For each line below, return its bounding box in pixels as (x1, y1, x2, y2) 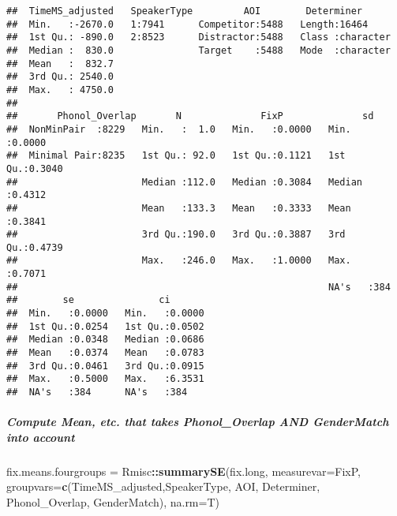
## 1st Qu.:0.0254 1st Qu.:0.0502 (6, 320, 204, 332)
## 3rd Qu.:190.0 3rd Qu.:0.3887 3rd (6, 229, 346, 241)
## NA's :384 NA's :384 (6, 387, 188, 398)
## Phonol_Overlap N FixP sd (6, 110, 374, 122)
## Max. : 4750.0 (6, 84, 114, 95)
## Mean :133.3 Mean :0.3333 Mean (6, 202, 351, 214)
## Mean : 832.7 (6, 58, 114, 69)
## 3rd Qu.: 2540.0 (6, 71, 114, 83)
